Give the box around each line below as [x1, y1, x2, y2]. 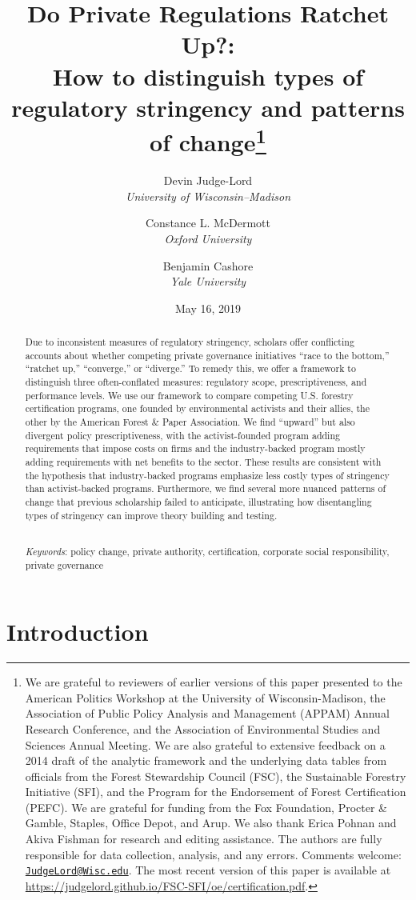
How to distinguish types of [52, 59, 364, 92]
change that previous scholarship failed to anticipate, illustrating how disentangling [25, 495, 372, 509]
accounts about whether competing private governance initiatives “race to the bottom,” [25, 348, 390, 362]
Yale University [170, 273, 246, 290]
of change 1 [150, 122, 266, 158]
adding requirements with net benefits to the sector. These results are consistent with [25, 455, 382, 469]
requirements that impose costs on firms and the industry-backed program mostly [25, 442, 366, 455]
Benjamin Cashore [162, 257, 254, 274]
